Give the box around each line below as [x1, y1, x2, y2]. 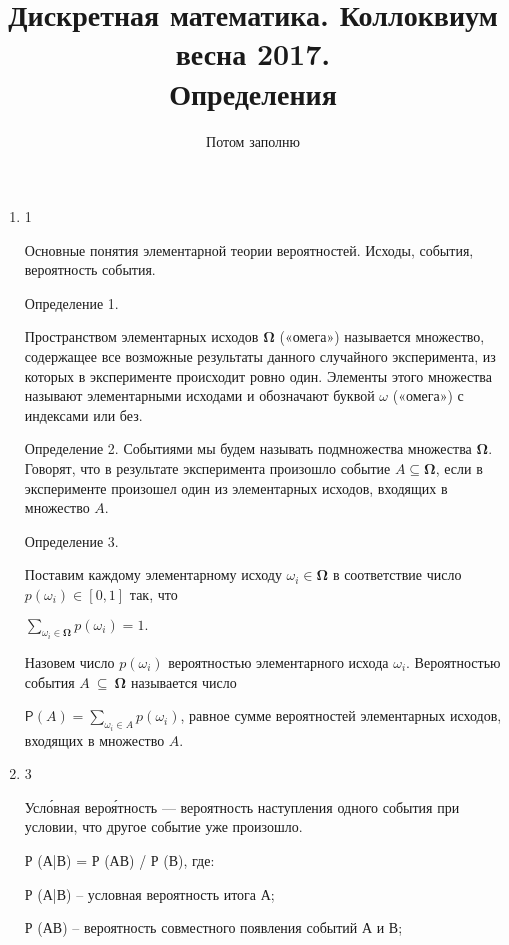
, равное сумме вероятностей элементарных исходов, [180, 705, 502, 726]
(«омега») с [392, 385, 464, 406]
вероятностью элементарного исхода [168, 652, 389, 673]
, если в [435, 458, 483, 479]
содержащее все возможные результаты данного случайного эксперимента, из [24, 346, 496, 367]
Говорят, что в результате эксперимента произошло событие [24, 458, 391, 479]
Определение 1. [24, 292, 119, 313]
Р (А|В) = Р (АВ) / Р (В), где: [24, 850, 215, 871]
